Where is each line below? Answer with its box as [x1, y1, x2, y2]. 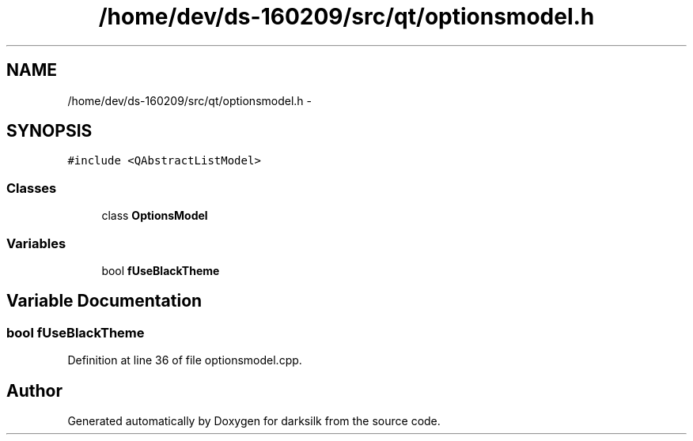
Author [6, 380, 62, 401]
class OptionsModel [101, 209, 208, 223]
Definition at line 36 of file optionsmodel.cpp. [67, 353, 302, 367]
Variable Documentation [6, 291, 203, 311]
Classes [6, 179, 57, 196]
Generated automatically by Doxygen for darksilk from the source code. [67, 414, 441, 428]
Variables [6, 235, 66, 251]
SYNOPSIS [6, 121, 93, 141]
